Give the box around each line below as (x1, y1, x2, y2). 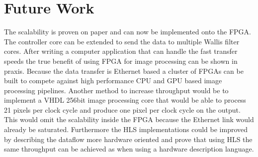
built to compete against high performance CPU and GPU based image (4, 75, 222, 86)
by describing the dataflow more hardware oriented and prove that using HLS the (4, 134, 253, 144)
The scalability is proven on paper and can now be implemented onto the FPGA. (4, 26, 251, 37)
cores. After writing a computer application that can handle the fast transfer (4, 46, 238, 56)
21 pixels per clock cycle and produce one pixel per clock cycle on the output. (4, 104, 241, 115)
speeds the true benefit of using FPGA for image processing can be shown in (4, 55, 238, 66)
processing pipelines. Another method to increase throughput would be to (4, 85, 229, 95)
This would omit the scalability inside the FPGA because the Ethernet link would (4, 114, 254, 125)
